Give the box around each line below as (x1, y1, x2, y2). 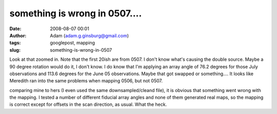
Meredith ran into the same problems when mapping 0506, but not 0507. (9, 78, 163, 84)
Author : (9, 32, 27, 38)
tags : (9, 40, 21, 46)
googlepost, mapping (50, 40, 95, 46)
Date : (9, 26, 22, 32)
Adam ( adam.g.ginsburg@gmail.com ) (50, 32, 129, 38)
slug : (9, 47, 21, 53)
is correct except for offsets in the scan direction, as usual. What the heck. (9, 101, 167, 107)
